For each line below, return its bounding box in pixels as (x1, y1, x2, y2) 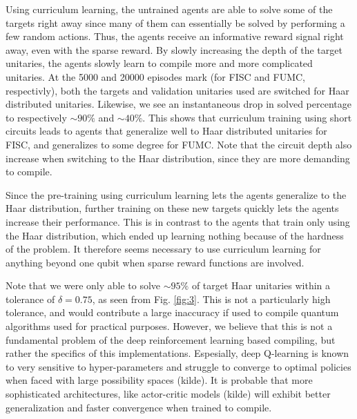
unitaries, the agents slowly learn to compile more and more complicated (6, 56, 313, 70)
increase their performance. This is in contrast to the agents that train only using (6, 214, 350, 228)
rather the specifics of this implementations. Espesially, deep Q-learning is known (6, 346, 349, 360)
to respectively (6, 110, 67, 124)
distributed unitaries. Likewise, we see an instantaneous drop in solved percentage (6, 97, 351, 111)
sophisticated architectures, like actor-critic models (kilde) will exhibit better (6, 387, 331, 401)
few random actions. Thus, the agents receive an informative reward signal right (6, 29, 344, 43)
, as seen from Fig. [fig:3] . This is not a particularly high (92, 291, 331, 306)
